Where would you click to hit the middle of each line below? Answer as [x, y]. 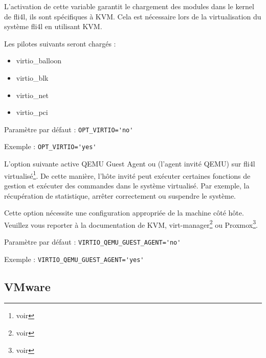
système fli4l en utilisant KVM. [53, 26]
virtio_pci [32, 112]
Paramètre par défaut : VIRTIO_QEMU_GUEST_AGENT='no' [93, 241]
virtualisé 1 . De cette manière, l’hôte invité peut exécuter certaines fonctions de [127, 175]
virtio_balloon [39, 61]
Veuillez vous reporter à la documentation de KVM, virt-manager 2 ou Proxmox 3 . [131, 224]
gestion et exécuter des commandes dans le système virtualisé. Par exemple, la [127, 185]
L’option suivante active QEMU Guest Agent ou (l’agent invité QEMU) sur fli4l [130, 164]
